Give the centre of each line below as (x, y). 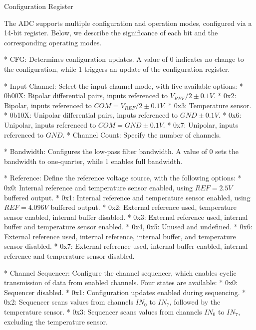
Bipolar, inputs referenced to (48, 105)
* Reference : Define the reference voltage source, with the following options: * (123, 178)
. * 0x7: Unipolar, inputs (201, 124)
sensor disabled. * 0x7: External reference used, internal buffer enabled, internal (126, 246)
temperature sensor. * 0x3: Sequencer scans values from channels (103, 312)
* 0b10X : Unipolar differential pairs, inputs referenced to (91, 115)
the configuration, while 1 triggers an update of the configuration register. (117, 69)
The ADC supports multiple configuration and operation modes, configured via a (128, 23)
